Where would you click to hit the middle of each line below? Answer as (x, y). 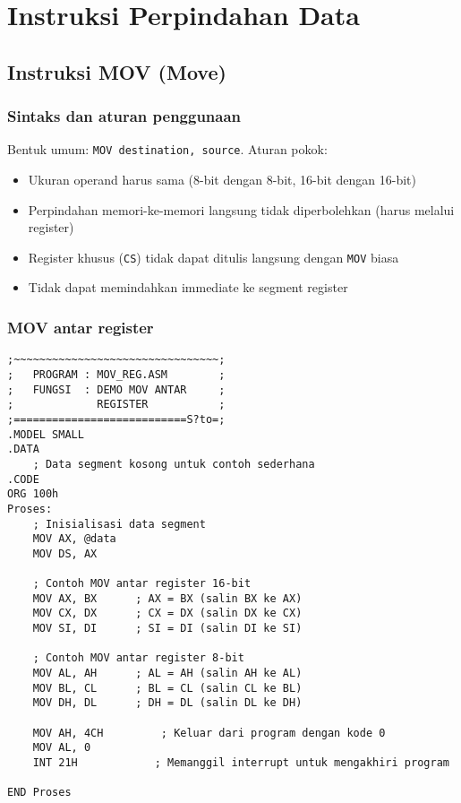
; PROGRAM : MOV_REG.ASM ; (116, 374)
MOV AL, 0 (62, 748)
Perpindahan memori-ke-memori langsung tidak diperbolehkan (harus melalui (241, 209)
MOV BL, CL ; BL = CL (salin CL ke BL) (167, 688)
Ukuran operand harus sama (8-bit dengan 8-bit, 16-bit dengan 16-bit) (222, 180)
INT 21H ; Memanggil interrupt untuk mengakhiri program (241, 763)
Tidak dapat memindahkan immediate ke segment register (188, 287)
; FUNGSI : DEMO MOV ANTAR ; (116, 389)
